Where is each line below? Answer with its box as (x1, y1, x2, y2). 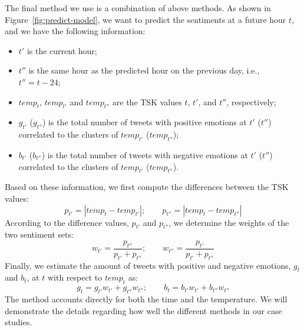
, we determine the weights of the (168, 216, 289, 228)
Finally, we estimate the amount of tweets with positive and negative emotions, (5, 259, 291, 271)
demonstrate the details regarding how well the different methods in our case (5, 304, 282, 316)
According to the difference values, (5, 216, 129, 228)
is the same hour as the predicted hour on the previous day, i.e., (28, 64, 260, 76)
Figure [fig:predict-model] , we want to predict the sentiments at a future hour (5, 13, 286, 25)
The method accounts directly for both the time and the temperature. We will (5, 292, 288, 305)
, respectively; (226, 95, 276, 108)
